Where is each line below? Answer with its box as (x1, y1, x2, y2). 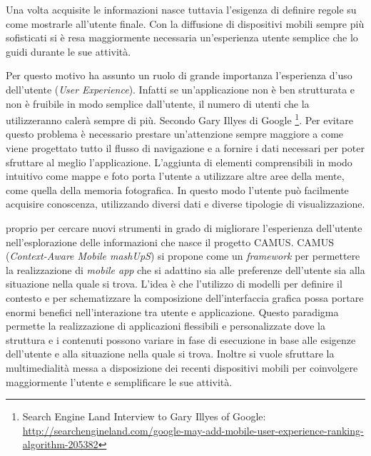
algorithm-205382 (22, 437, 98, 452)
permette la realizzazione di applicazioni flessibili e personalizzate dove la (6, 318, 325, 333)
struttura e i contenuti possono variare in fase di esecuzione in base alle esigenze (6, 332, 356, 347)
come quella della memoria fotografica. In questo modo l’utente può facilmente (6, 182, 349, 197)
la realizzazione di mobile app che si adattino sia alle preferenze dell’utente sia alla (6, 262, 365, 277)
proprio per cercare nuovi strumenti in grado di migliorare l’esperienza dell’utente (6, 220, 362, 235)
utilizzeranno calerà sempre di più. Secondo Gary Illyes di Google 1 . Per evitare (6, 111, 353, 127)
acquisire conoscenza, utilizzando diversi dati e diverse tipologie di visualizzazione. (6, 196, 365, 211)
